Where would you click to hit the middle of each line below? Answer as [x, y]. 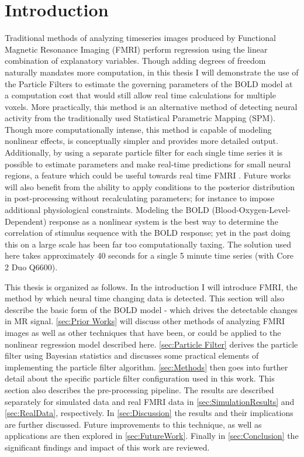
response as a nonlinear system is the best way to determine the [164, 221]
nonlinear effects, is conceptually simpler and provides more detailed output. [141, 141]
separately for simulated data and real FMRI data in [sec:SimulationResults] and [150, 401]
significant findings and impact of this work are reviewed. [107, 447]
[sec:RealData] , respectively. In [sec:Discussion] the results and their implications [149, 413]
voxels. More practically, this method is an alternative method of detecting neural [151, 106]
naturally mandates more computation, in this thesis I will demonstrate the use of [152, 72]
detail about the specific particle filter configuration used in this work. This [140, 378]
